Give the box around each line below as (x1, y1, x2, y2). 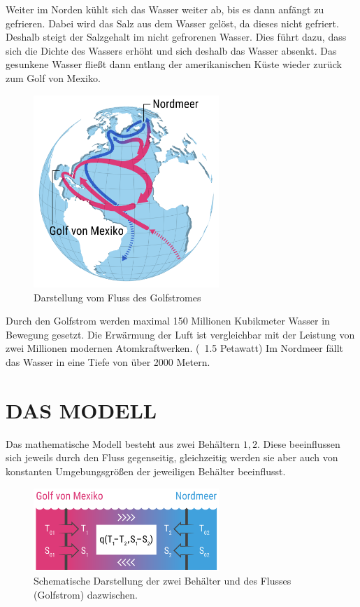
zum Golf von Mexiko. (6, 70, 101, 85)
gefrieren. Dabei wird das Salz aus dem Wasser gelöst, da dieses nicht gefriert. (6, 15, 339, 30)
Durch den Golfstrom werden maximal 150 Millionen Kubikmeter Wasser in (6, 313, 330, 328)
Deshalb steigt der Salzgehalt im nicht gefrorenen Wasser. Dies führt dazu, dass (6, 29, 347, 44)
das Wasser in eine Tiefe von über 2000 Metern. (6, 355, 210, 369)
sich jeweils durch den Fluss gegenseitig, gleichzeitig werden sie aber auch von (6, 450, 338, 465)
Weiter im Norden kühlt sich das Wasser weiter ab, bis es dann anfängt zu (6, 2, 324, 16)
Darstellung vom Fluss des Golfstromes (34, 289, 201, 304)
